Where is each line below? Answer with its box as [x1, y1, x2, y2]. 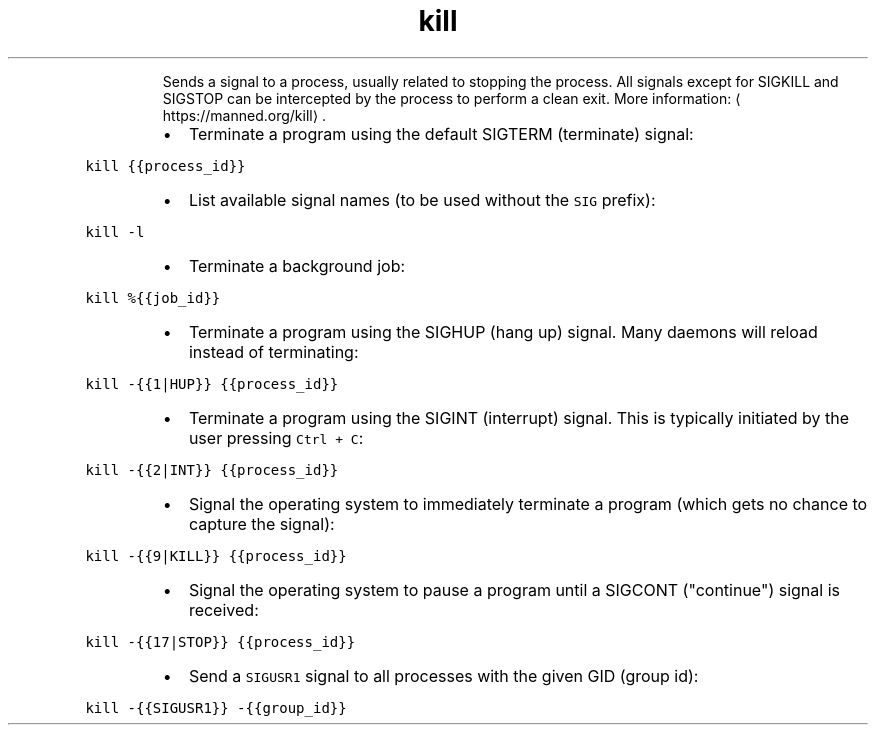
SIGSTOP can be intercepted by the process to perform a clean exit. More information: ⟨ [162, 89, 741, 107]
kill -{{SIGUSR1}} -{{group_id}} [85, 699, 347, 716]
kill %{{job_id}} [85, 289, 221, 306]
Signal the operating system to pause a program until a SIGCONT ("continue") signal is [188, 579, 840, 600]
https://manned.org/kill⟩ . [162, 106, 327, 124]
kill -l [85, 223, 145, 240]
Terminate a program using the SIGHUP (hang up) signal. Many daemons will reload [188, 321, 818, 342]
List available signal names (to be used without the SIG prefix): [188, 189, 656, 210]
